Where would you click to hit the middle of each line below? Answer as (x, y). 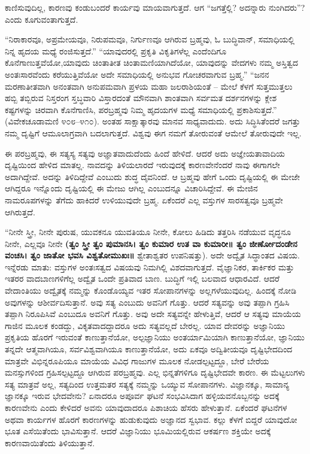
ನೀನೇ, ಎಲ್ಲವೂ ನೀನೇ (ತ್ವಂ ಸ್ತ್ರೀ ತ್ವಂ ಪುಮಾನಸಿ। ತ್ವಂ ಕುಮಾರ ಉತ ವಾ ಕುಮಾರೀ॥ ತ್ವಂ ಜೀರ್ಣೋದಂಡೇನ (151, 243)
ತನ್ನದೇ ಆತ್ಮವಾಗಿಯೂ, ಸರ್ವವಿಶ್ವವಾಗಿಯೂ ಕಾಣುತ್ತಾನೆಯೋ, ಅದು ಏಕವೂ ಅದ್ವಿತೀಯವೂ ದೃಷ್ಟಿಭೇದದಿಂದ (149, 349)
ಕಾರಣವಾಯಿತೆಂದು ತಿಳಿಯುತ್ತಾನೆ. (50, 442)
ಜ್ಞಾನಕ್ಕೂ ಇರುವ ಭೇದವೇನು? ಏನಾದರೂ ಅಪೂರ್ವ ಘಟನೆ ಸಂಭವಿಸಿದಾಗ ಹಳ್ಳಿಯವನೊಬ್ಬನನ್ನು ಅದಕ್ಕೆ (142, 396)
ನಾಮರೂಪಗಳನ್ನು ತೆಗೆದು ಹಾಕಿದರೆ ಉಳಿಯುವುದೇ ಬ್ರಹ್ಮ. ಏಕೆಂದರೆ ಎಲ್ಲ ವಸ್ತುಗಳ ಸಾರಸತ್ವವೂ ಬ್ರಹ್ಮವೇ (144, 199)
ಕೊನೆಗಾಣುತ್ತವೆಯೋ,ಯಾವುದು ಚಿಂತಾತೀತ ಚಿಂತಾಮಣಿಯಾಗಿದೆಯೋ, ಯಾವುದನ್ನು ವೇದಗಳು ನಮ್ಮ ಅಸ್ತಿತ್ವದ (152, 63)
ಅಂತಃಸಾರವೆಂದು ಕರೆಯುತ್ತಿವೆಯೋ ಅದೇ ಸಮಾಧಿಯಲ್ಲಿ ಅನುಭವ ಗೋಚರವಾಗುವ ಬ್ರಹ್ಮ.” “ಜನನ (137, 74)
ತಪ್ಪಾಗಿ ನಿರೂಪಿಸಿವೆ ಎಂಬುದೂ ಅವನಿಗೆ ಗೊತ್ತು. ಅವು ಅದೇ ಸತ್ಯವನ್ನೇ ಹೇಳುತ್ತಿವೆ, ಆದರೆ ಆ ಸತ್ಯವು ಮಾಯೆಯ (153, 314)
